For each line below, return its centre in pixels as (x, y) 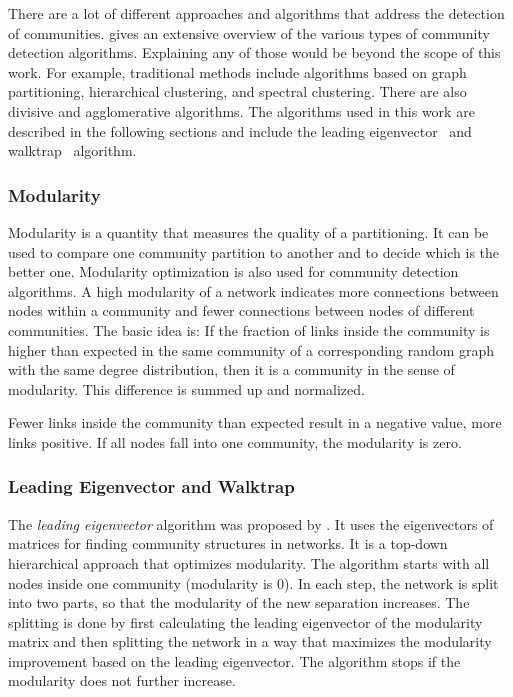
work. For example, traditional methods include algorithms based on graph (237, 71)
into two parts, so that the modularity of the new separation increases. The (239, 602)
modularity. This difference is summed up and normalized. (186, 388)
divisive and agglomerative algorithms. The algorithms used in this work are (241, 110)
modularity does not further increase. (122, 680)
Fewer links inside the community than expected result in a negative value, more (255, 422)
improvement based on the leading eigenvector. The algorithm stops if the (234, 660)
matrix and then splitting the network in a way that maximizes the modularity (250, 641)
